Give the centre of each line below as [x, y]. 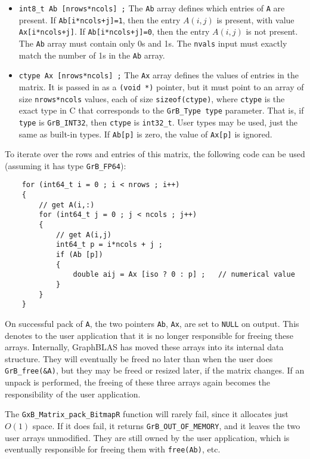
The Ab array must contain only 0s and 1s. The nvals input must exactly [153, 43]
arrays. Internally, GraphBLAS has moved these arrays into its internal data [144, 347]
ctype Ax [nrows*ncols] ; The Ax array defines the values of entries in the [159, 75]
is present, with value [255, 19]
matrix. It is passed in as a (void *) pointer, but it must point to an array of [161, 86]
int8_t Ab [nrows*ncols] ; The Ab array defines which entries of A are [152, 8]
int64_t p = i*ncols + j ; [109, 245]
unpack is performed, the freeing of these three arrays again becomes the [138, 382]
